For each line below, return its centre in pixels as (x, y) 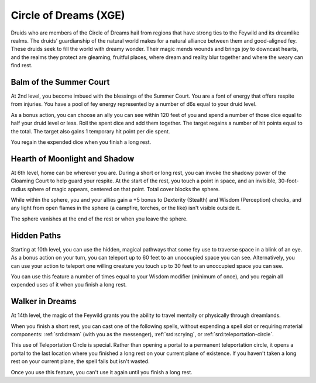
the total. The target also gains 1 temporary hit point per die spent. (90, 131)
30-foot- (288, 181)
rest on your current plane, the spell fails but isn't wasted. (80, 361)
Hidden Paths (36, 235)
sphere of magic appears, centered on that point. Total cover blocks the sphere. (123, 189)
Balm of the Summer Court (60, 82)
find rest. (22, 65)
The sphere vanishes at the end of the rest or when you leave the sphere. (99, 219)
